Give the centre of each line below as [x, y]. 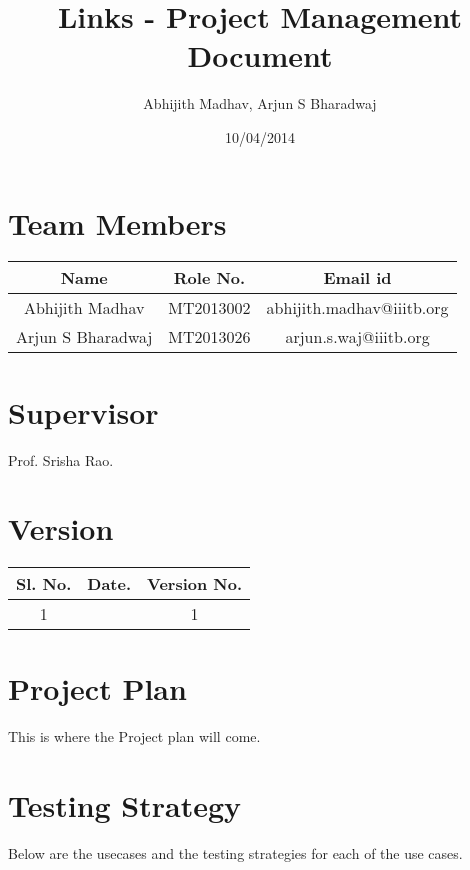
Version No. [195, 584]
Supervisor [83, 411]
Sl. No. [44, 584]
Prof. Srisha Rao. [61, 459]
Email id [357, 278]
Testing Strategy [125, 805]
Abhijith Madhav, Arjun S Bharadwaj [260, 103]
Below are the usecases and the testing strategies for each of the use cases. [235, 853]
